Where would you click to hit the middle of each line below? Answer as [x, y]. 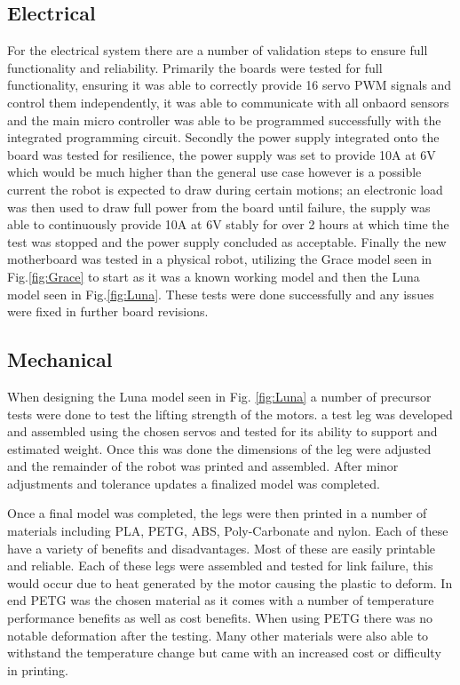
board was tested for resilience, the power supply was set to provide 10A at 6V [222, 154]
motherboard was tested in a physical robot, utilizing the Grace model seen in [220, 259]
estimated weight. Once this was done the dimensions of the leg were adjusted [219, 448]
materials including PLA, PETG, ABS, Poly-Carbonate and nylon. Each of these [228, 531]
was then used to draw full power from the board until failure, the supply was [219, 207]
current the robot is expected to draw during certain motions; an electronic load [225, 189]
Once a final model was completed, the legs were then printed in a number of [217, 513]
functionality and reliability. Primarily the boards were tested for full [195, 67]
